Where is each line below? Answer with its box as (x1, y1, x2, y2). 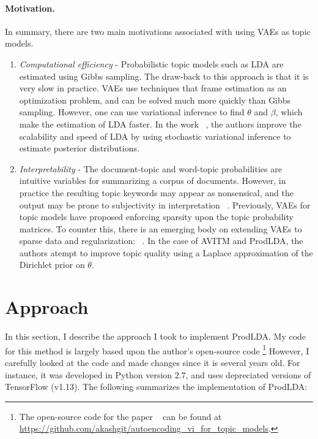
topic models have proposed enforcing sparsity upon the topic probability (19, 210, 294, 223)
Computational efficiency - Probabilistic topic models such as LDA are (19, 57, 284, 70)
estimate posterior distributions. (19, 142, 139, 155)
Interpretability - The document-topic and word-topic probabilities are (19, 162, 282, 175)
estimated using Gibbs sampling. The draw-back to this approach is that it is (19, 69, 309, 82)
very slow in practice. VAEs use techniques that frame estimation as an (19, 82, 287, 94)
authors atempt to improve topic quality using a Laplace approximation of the (19, 246, 313, 259)
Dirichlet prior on (19, 258, 85, 271)
